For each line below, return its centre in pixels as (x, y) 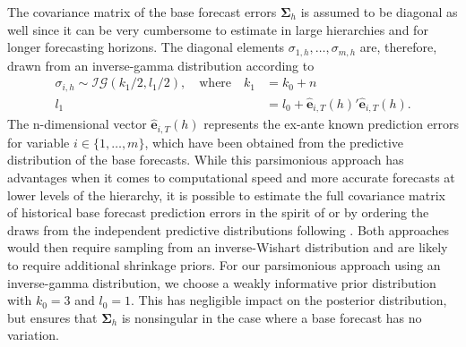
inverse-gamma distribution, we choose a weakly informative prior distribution (222, 282)
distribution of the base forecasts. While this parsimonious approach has (206, 160)
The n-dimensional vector (77, 124)
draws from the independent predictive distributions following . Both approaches (229, 229)
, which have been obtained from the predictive (274, 142)
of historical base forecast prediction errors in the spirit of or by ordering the (218, 212)
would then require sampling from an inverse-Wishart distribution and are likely (228, 247)
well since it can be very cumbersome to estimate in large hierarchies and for (218, 29)
